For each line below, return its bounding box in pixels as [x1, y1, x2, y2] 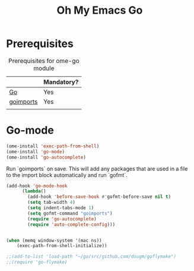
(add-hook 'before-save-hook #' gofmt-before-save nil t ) [27, 194, 171, 200]
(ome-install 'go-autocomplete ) [6, 154, 86, 160]
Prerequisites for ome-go [8, 56, 79, 65]
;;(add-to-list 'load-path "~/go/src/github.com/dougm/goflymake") [6, 254, 177, 260]
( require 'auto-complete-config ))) [27, 221, 116, 228]
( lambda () [21, 188, 46, 194]
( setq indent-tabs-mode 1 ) [27, 205, 94, 211]
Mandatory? [43, 78, 79, 86]
